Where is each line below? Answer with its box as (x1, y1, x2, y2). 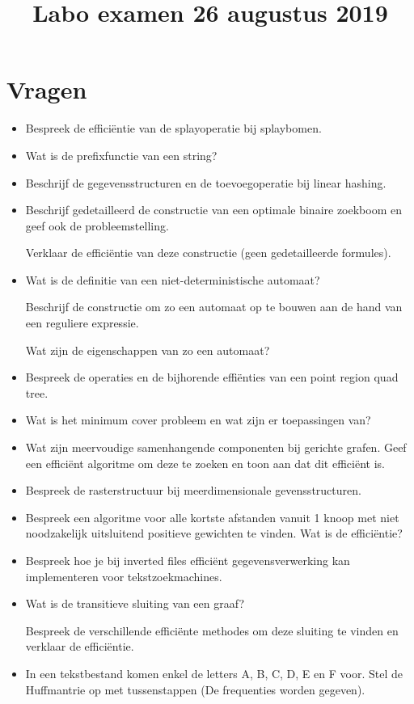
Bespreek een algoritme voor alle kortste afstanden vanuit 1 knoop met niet (25, 508, 399, 525)
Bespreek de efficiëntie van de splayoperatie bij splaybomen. (25, 120, 322, 137)
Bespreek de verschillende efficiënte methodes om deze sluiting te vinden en (25, 622, 399, 639)
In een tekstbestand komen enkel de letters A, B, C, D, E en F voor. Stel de (25, 664, 403, 681)
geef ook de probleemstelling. (25, 217, 169, 234)
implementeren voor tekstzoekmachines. (25, 567, 222, 584)
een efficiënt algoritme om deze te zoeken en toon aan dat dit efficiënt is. (25, 454, 385, 471)
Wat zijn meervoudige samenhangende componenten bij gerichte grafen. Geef (25, 439, 407, 456)
